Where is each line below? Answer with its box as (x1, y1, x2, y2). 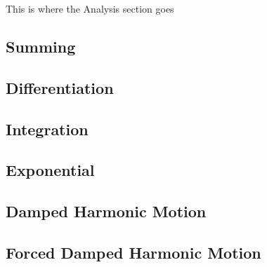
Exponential (6, 159, 95, 181)
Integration (6, 118, 89, 139)
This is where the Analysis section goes (6, 1, 174, 15)
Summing (6, 35, 76, 57)
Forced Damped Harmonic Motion (6, 241, 261, 263)
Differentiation (6, 76, 114, 98)
